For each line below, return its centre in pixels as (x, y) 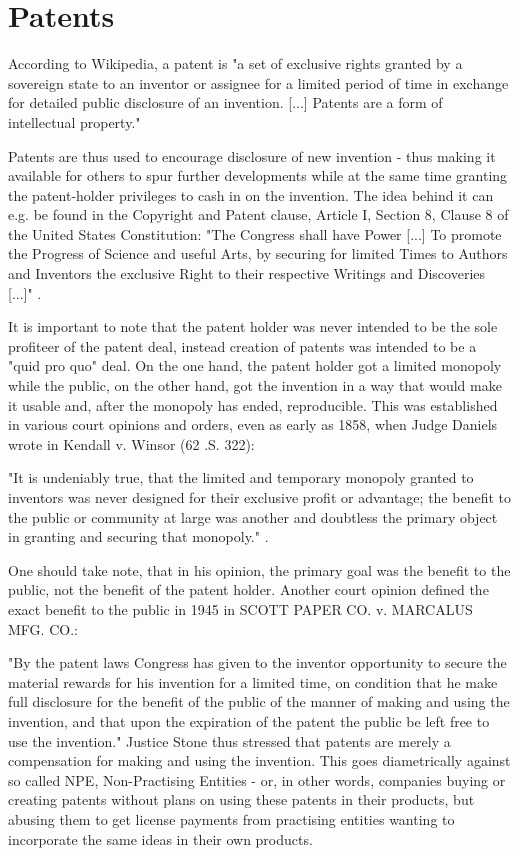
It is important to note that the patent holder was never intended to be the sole (253, 326)
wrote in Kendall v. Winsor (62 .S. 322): (131, 443)
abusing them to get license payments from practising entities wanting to (231, 818)
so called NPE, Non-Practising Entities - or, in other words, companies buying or (257, 779)
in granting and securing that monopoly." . (138, 536)
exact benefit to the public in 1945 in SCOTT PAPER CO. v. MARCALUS (240, 608)
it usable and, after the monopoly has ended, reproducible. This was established (253, 404)
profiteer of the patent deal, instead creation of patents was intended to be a (242, 345)
